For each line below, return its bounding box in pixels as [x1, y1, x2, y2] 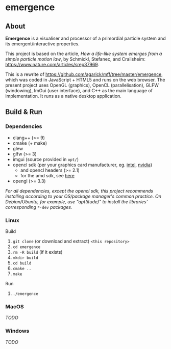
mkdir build [12, 255, 38, 260]
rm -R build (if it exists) [12, 249, 63, 255]
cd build [12, 260, 32, 266]
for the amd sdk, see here [20, 172, 75, 178]
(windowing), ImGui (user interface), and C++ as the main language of [5, 88, 153, 93]
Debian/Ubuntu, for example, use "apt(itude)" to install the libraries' [5, 198, 148, 205]
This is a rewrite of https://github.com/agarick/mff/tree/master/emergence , [5, 71, 163, 77]
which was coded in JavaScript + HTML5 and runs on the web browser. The [5, 77, 165, 83]
